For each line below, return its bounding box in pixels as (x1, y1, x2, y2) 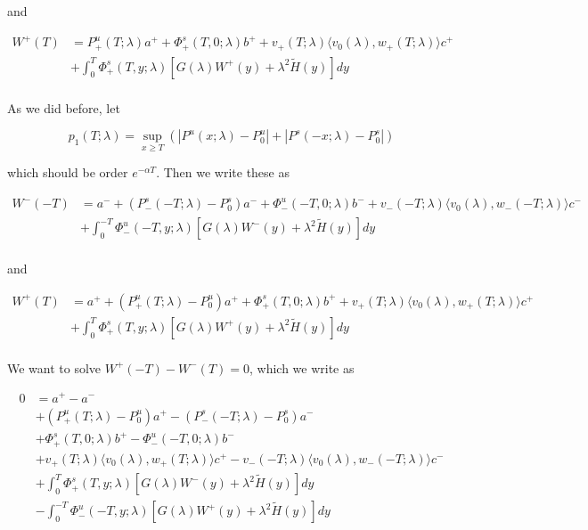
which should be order (7, 163, 128, 182)
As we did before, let (7, 98, 120, 117)
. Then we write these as (156, 163, 290, 182)
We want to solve (7, 358, 102, 377)
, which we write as (249, 358, 355, 377)
